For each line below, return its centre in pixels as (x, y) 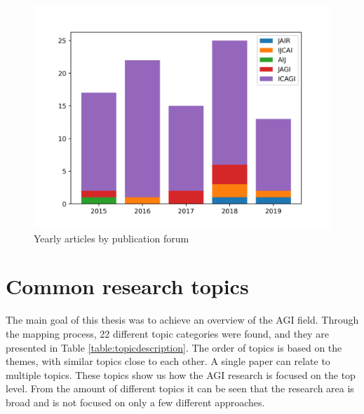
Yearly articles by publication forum (112, 238)
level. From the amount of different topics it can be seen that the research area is (180, 388)
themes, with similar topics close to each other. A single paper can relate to (168, 361)
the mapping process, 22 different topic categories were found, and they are (167, 333)
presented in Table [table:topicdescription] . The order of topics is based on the (174, 347)
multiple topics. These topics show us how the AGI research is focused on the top (181, 374)
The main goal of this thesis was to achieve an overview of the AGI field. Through (182, 320)
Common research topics (127, 286)
